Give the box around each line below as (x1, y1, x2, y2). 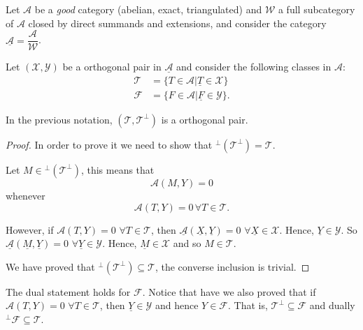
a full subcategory (278, 2, 355, 16)
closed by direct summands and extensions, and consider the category (28, 15, 327, 30)
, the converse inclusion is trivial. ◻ (155, 259, 310, 273)
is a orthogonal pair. (161, 112, 248, 126)
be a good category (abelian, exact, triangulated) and (34, 2, 262, 16)
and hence (155, 298, 199, 313)
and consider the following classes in (176, 59, 332, 74)
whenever (6, 188, 45, 202)
